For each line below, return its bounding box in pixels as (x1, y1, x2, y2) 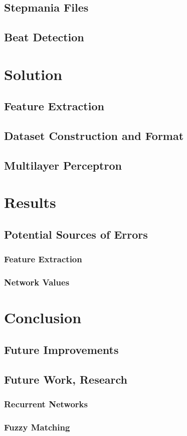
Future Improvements (4, 341, 119, 357)
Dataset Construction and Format (4, 128, 184, 143)
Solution (4, 63, 63, 84)
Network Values (4, 276, 70, 288)
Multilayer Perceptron (4, 157, 122, 173)
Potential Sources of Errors (4, 227, 148, 242)
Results (4, 192, 56, 212)
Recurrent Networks (4, 397, 88, 410)
